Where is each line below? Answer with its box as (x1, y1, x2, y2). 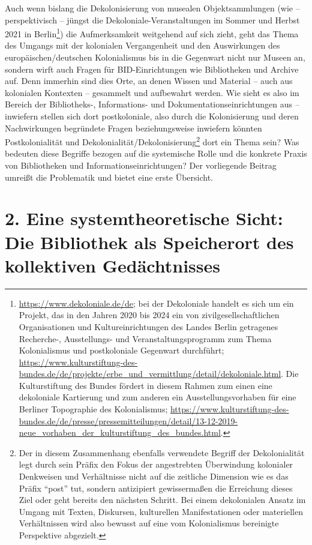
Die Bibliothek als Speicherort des (5, 229, 294, 254)
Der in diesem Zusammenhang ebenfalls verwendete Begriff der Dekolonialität (19, 446, 305, 459)
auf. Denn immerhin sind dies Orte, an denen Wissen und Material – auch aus (5, 74, 293, 87)
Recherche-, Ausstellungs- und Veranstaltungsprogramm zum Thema (19, 332, 272, 345)
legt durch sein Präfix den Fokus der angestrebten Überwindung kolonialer (19, 458, 293, 471)
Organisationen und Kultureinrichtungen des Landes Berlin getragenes (19, 320, 278, 333)
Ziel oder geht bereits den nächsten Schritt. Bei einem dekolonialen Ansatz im (19, 493, 306, 506)
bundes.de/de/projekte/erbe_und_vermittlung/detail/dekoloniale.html (19, 367, 281, 380)
